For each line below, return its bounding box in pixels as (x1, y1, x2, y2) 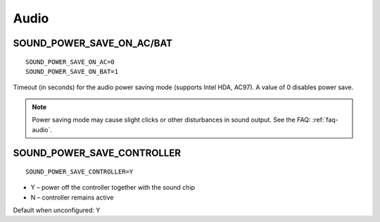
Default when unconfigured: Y (13, 206, 101, 214)
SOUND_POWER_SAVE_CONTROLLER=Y (25, 167, 134, 176)
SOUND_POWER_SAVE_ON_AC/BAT (13, 37, 172, 49)
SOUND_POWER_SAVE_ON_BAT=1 (25, 67, 119, 75)
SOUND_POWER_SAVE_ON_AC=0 (25, 58, 115, 66)
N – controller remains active (30, 193, 114, 202)
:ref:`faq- (312, 116, 339, 124)
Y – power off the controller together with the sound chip (30, 183, 196, 192)
